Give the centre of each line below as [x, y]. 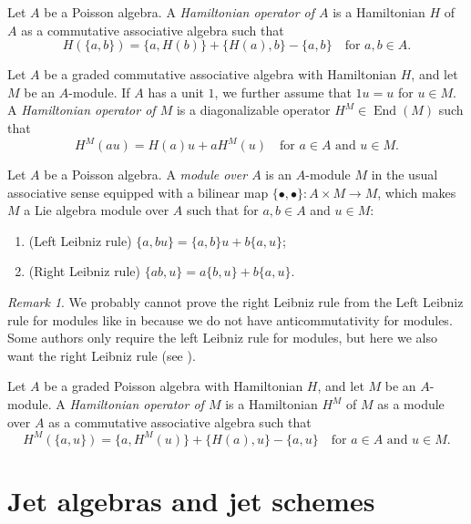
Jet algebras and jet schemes [191, 500]
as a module [411, 404]
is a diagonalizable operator [253, 110]
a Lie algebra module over [97, 210]
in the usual [404, 175]
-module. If [99, 92]
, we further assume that [283, 92]
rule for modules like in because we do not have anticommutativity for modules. [230, 319]
